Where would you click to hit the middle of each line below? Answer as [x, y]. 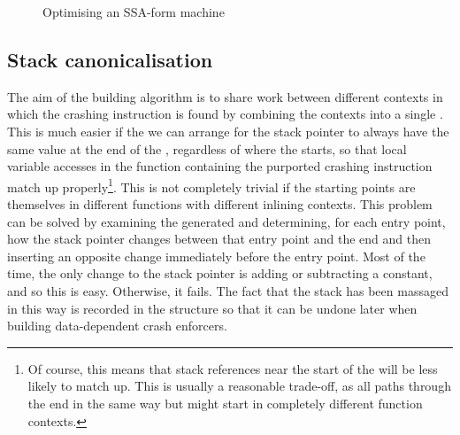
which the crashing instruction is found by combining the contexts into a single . [225, 114]
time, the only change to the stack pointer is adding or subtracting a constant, [220, 273]
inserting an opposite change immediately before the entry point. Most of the [216, 256]
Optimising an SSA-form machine [134, 12]
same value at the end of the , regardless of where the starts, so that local [207, 148]
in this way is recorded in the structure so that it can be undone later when [212, 308]
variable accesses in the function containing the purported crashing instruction [220, 166]
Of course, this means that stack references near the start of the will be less [233, 368]
